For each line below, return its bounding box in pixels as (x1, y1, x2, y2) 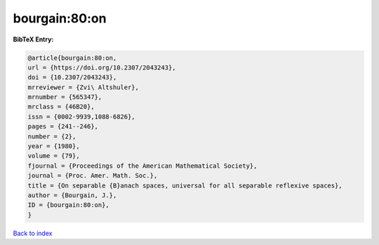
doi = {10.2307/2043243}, (27, 74, 117, 81)
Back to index (13, 229, 53, 237)
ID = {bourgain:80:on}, (27, 201, 110, 209)
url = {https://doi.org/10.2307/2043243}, (27, 63, 176, 72)
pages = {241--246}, (27, 123, 98, 131)
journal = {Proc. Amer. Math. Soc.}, (27, 172, 158, 180)
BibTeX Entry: (13, 35, 54, 44)
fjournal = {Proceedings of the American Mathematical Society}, (27, 161, 258, 170)
